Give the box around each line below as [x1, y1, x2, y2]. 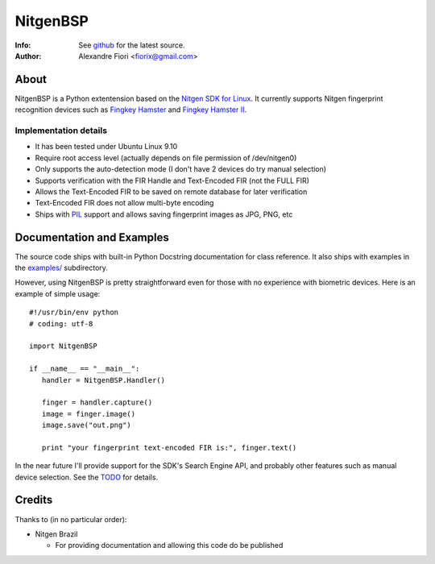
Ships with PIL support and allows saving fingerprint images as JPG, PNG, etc [35, 209, 293, 219]
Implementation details [14, 125, 108, 136]
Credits [14, 493, 53, 507]
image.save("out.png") [41, 421, 132, 430]
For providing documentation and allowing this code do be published [55, 541, 284, 550]
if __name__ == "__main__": [29, 364, 140, 374]
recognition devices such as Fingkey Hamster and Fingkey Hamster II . [14, 105, 247, 114]
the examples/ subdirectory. [14, 263, 109, 273]
